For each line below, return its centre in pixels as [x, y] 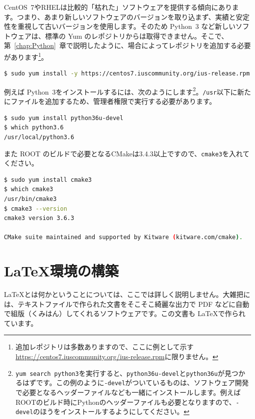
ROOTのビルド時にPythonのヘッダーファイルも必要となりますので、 [126, 402]
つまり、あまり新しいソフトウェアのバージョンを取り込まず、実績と [126, 16]
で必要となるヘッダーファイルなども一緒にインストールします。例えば [128, 392]
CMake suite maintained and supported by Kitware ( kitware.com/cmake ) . [123, 237]
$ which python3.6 [34, 128]
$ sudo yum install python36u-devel [64, 118]
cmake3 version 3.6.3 [39, 218]
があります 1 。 [26, 56]
